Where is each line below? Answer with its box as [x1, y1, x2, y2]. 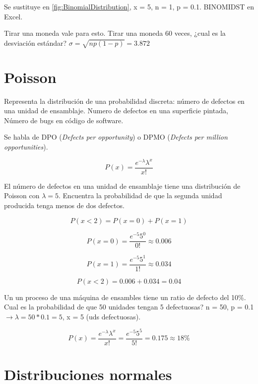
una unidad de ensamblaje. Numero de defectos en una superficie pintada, [4, 105, 228, 116]
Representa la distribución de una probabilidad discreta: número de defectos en [4, 95, 245, 106]
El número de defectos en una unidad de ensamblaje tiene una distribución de [4, 180, 241, 191]
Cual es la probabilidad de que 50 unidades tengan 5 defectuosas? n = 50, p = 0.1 [4, 302, 254, 312]
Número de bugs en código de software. [4, 115, 124, 125]
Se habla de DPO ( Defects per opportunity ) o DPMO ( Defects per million [4, 132, 228, 142]
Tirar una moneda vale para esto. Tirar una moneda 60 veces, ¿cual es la [4, 28, 226, 38]
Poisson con [4, 190, 40, 201]
